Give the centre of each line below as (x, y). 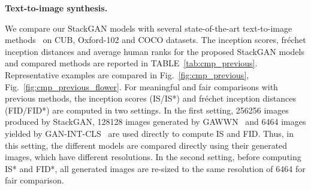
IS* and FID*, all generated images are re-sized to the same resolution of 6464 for (155, 168)
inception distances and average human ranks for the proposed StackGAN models (155, 51)
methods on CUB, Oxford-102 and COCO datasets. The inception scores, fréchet (155, 40)
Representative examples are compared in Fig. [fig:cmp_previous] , (127, 74)
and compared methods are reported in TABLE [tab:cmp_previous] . (131, 63)
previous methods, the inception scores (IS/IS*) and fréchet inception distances (150, 98)
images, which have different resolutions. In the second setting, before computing (153, 157)
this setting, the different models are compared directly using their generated (146, 145)
